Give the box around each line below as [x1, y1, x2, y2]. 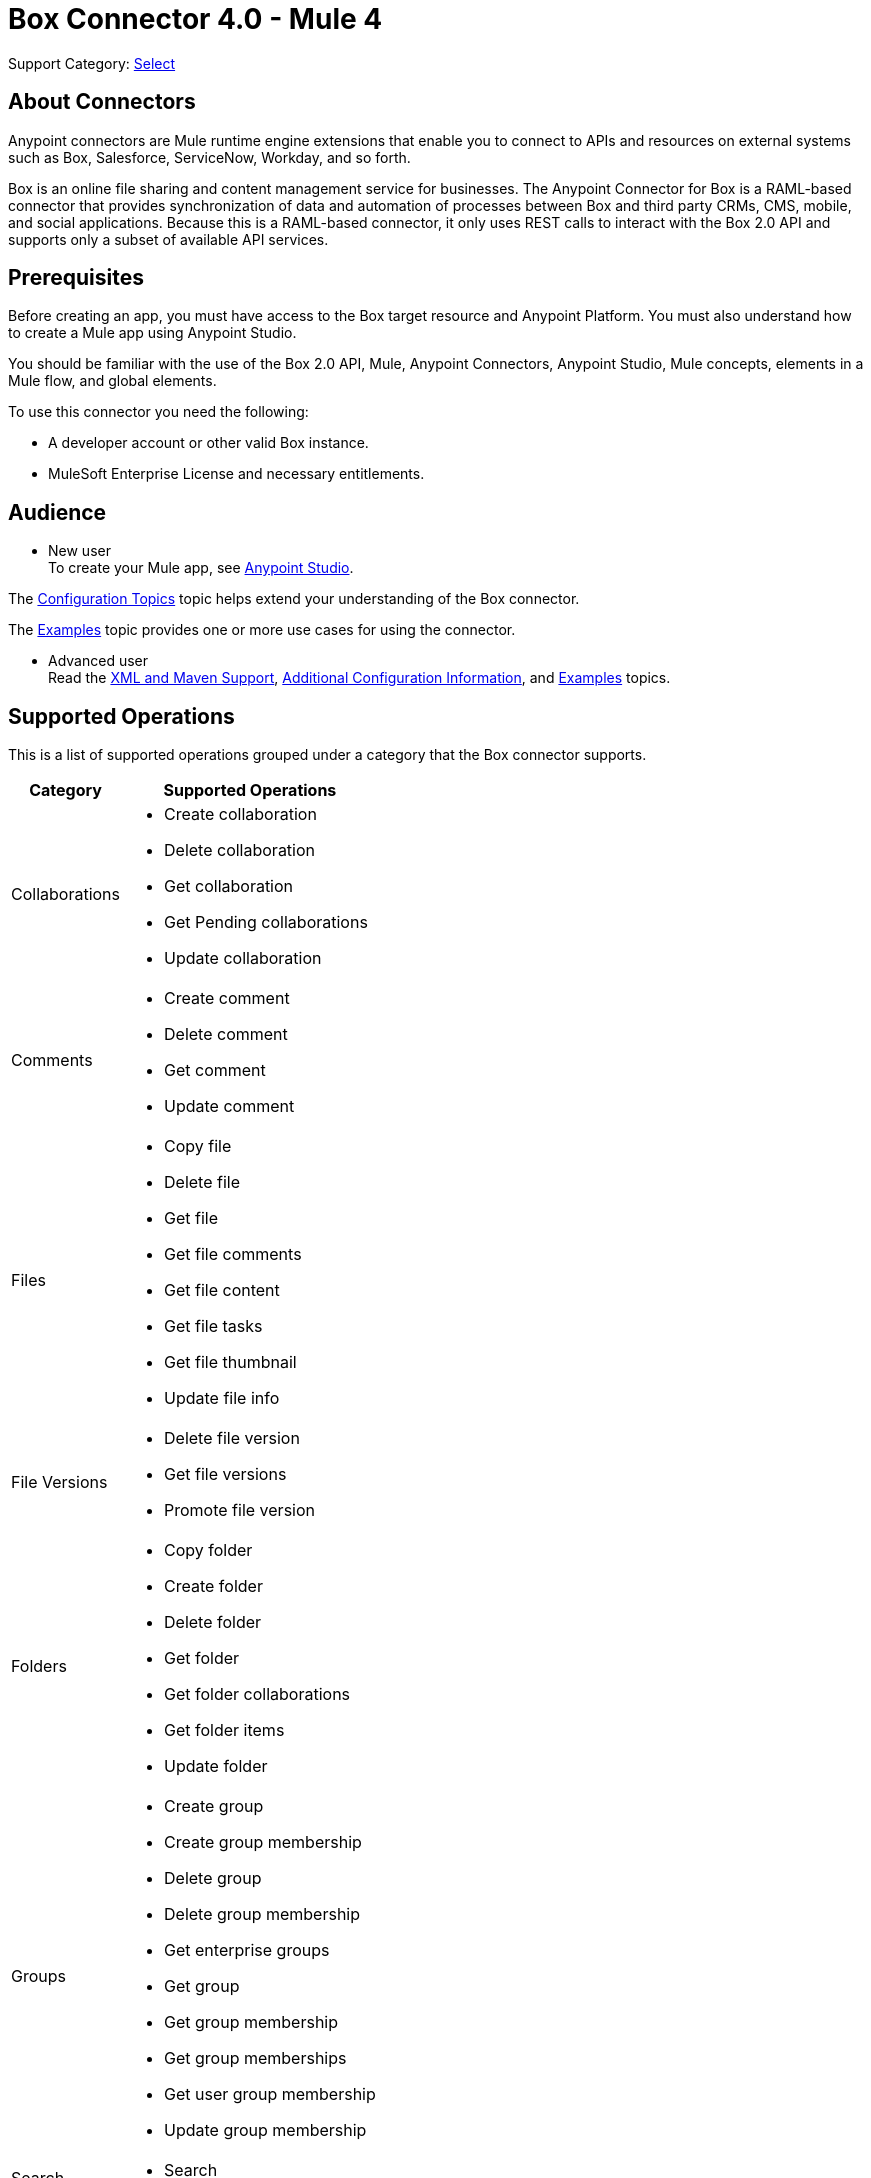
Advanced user [48, 652, 149, 670]
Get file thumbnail [164, 1352, 297, 1373]
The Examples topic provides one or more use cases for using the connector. [8, 621, 516, 639]
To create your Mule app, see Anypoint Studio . [48, 559, 354, 577]
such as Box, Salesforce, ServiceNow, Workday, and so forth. [8, 148, 411, 166]
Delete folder [164, 1612, 262, 1633]
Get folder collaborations [164, 1684, 351, 1705]
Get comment [164, 1060, 266, 1081]
